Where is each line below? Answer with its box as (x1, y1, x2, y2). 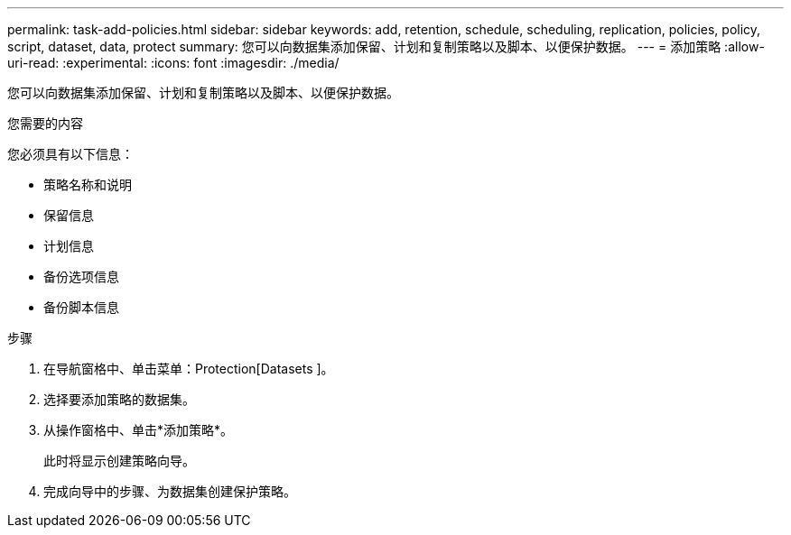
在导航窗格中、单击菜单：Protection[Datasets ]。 (43, 361, 334, 376)
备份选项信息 (43, 269, 119, 284)
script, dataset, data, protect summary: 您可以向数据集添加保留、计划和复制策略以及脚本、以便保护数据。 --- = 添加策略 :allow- (7, 39, 765, 54)
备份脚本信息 (43, 300, 119, 315)
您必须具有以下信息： (7, 146, 134, 161)
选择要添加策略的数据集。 (43, 392, 195, 407)
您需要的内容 (7, 115, 83, 131)
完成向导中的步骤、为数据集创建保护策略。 (43, 484, 296, 499)
